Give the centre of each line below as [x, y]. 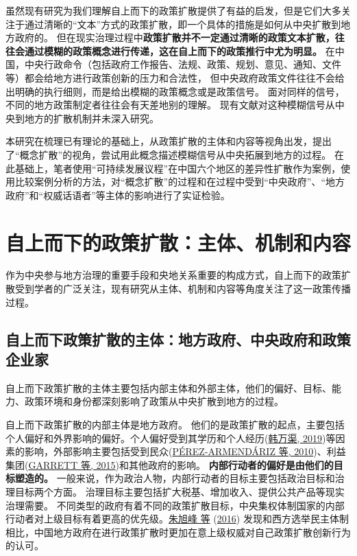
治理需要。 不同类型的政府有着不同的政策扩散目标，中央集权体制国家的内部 [175, 505]
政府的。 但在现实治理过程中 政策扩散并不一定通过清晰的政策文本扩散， [175, 37]
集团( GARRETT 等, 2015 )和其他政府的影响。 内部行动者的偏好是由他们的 [170, 464]
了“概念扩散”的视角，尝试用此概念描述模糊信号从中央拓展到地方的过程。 [169, 154]
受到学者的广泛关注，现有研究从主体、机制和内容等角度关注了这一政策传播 [183, 289]
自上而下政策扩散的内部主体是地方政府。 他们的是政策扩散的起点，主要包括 [175, 424]
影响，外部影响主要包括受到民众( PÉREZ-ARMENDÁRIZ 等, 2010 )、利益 [185, 451]
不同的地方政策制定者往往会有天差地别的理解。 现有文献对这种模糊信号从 [170, 105]
